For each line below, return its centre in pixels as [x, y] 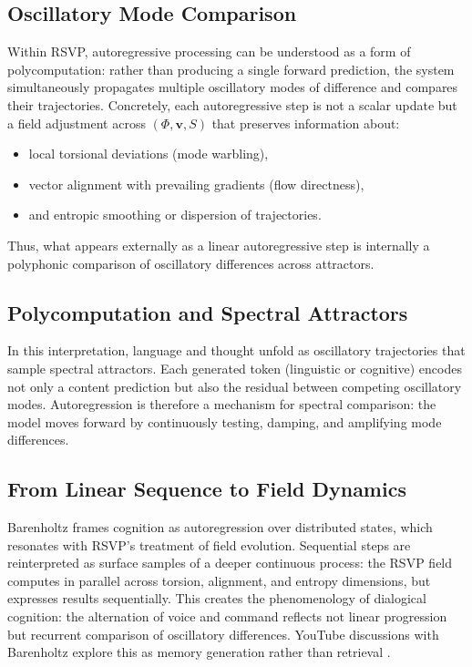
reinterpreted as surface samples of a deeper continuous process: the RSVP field [230, 563]
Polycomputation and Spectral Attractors [208, 312]
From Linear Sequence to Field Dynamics [207, 489]
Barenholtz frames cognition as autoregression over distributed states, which [220, 527]
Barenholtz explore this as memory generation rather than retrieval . [199, 652]
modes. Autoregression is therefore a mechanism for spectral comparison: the [222, 404]
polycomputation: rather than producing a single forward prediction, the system [231, 69]
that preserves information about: [306, 123]
